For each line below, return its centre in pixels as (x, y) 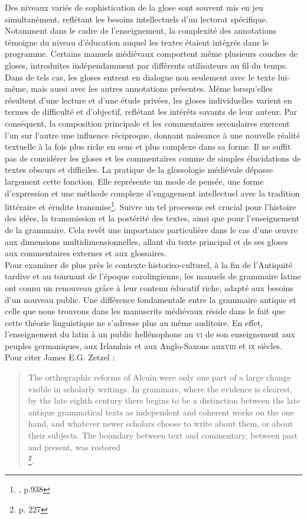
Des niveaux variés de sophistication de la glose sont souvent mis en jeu (134, 7)
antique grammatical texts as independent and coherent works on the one (161, 412)
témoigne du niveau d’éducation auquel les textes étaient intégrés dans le (137, 42)
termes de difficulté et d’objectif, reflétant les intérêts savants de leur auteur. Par (151, 112)
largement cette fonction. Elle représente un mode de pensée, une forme (134, 181)
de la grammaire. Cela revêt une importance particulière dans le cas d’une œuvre (151, 229)
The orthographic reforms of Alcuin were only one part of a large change (159, 377)
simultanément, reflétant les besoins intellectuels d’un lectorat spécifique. (136, 19)
